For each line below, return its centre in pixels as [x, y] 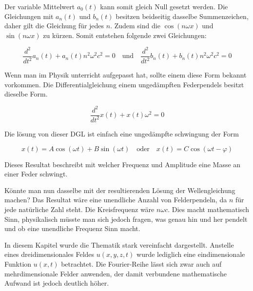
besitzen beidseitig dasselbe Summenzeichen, [182, 16]
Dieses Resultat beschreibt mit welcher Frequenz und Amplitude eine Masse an [123, 164]
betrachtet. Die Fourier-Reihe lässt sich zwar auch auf [141, 263]
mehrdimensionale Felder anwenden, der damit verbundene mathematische [116, 273]
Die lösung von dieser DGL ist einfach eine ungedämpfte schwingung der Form [122, 133]
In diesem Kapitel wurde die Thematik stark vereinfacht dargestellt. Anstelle [119, 244]
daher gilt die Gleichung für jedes [54, 26]
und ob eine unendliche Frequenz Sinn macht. [72, 228]
